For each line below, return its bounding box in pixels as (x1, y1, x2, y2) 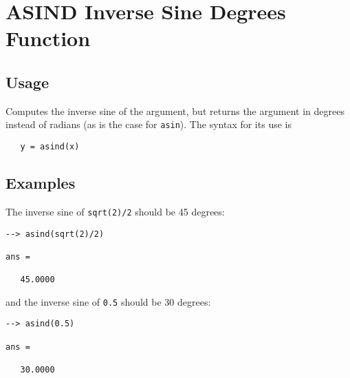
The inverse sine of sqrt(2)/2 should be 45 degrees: (6, 204, 225, 218)
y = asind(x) (20, 142, 80, 152)
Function (6, 24, 91, 52)
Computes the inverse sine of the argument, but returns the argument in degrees (6, 103, 344, 118)
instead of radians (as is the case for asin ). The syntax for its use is (6, 117, 292, 132)
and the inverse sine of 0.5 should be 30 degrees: (6, 294, 211, 308)
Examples (6, 172, 76, 193)
